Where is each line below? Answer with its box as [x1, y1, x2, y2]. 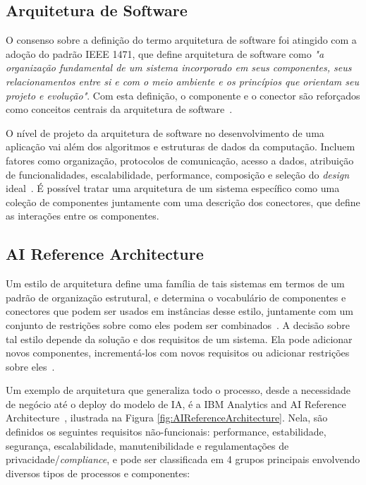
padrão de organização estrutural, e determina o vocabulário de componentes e [6, 289, 346, 304]
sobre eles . [6, 359, 55, 373]
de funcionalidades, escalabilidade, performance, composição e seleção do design [6, 167, 350, 181]
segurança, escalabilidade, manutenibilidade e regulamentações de [6, 438, 289, 453]
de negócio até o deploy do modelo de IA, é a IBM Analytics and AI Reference [6, 396, 346, 411]
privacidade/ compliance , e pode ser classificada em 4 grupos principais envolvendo [6, 452, 360, 467]
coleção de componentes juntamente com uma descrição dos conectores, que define [6, 194, 360, 209]
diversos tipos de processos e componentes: [6, 465, 190, 480]
